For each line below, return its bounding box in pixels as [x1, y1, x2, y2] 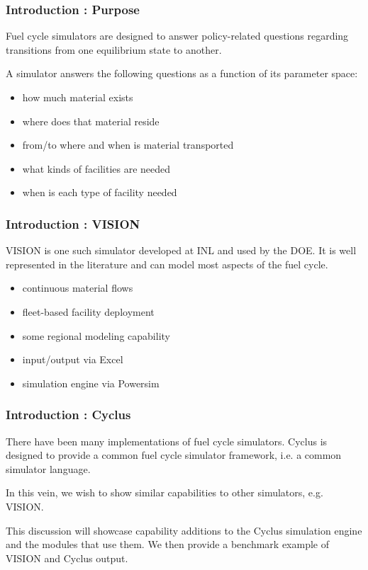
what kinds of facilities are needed [22, 161, 171, 176]
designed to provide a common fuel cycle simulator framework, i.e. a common [6, 448, 342, 462]
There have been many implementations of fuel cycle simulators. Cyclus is [6, 433, 328, 448]
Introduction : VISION [6, 215, 140, 232]
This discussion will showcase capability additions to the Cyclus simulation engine [6, 523, 362, 537]
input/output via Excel [22, 352, 123, 367]
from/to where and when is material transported [22, 137, 234, 152]
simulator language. [6, 461, 91, 476]
